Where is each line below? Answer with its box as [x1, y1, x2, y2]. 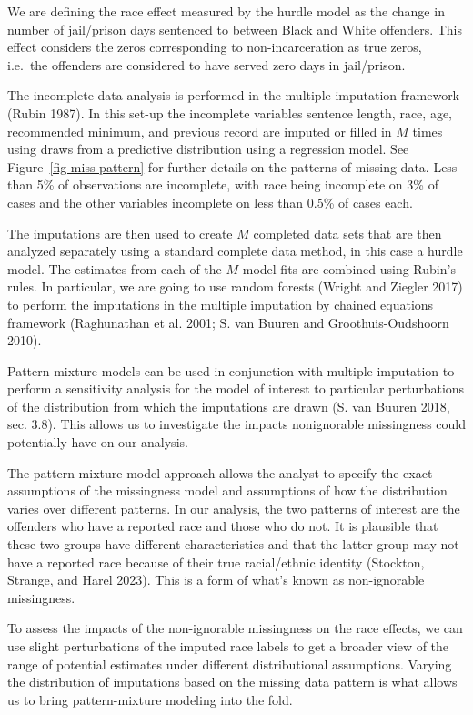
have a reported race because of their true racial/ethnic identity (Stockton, [7, 552, 425, 571]
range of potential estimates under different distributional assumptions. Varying [7, 654, 452, 673]
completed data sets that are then [253, 223, 442, 242]
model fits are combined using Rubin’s [242, 259, 456, 278]
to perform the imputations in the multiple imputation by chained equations [7, 294, 434, 313]
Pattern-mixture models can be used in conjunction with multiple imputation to [7, 361, 455, 380]
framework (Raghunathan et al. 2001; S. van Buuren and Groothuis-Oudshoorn [7, 312, 449, 332]
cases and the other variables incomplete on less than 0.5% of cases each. [7, 192, 413, 211]
